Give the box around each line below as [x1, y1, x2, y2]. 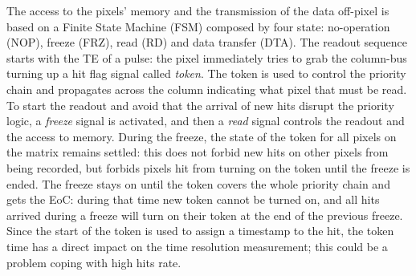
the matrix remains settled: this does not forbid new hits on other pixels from [6, 144, 389, 160]
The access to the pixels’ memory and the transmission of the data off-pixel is [6, 2, 389, 18]
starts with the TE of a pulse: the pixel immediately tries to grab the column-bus [6, 49, 407, 66]
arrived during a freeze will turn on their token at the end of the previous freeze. [6, 206, 403, 223]
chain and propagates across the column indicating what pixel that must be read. [6, 80, 407, 97]
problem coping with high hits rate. [6, 254, 181, 270]
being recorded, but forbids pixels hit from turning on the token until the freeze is [6, 159, 410, 176]
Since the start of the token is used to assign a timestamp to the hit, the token [6, 222, 394, 239]
